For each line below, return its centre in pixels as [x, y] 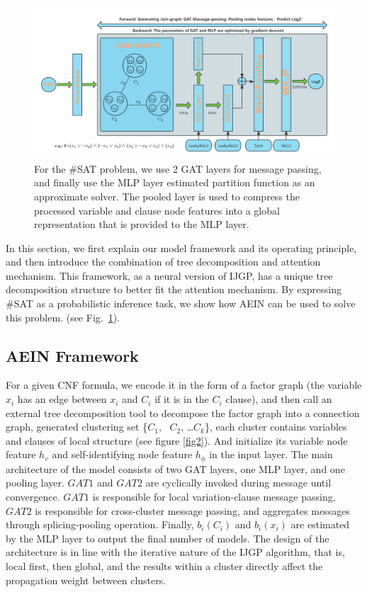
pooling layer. [35, 483]
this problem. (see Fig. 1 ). [63, 317]
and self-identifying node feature [122, 454]
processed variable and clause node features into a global [157, 210]
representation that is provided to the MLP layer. [142, 224]
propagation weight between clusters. [86, 580]
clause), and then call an [279, 399]
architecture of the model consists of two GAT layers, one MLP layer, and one [175, 468]
